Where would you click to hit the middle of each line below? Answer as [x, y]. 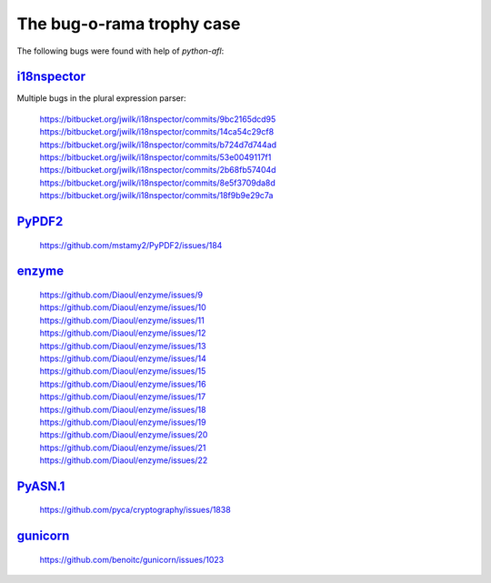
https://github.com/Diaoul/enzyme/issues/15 [123, 371]
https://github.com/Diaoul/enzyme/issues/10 [123, 307]
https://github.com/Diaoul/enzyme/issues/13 [123, 346]
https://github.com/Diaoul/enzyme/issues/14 [123, 358]
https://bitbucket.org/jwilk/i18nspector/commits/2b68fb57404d [158, 170]
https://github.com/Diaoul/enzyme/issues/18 [123, 409]
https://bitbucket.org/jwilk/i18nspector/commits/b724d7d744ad [158, 145]
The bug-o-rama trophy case [129, 24]
